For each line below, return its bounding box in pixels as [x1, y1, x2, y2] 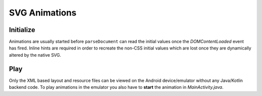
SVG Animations [9, 7, 77, 18]
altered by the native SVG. [9, 52, 62, 58]
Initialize [9, 26, 35, 34]
